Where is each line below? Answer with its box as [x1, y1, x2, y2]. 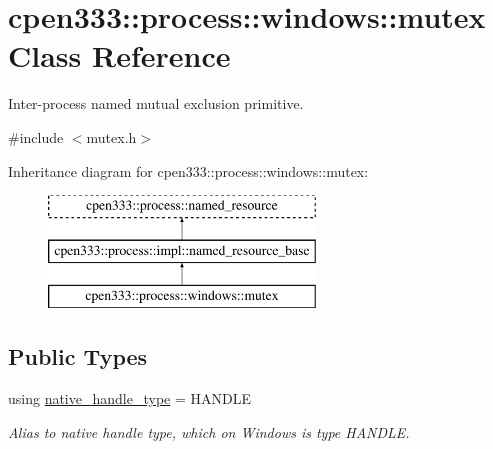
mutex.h [86, 126, 137, 147]
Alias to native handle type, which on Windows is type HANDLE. [8, 421, 410, 442]
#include [8, 126, 64, 147]
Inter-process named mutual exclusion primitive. [8, 93, 304, 114]
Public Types [8, 341, 148, 372]
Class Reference [8, 35, 231, 76]
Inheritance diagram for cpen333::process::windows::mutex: [8, 160, 369, 181]
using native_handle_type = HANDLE [8, 388, 251, 409]
